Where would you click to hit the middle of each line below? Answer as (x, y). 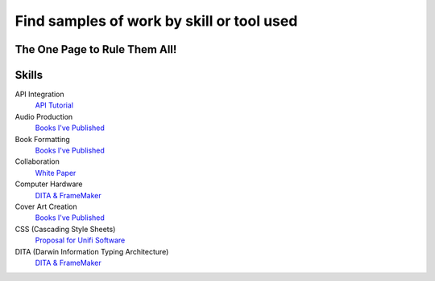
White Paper (56, 173)
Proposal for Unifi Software (80, 240)
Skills (29, 75)
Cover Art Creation (46, 206)
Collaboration (37, 161)
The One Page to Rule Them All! (96, 49)
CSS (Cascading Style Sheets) (65, 229)
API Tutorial (54, 105)
